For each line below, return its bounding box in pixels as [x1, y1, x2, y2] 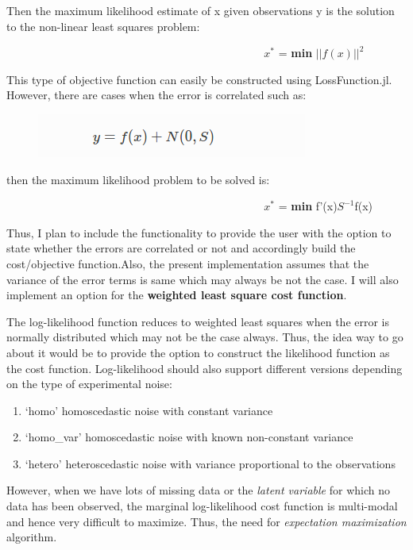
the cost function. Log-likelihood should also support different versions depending [6, 360, 403, 376]
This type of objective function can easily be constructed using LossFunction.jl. [6, 71, 392, 87]
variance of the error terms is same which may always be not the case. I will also [6, 271, 399, 287]
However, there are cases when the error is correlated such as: [6, 87, 307, 103]
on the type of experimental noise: [6, 375, 172, 392]
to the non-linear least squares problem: [6, 17, 200, 34]
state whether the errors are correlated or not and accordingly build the [6, 240, 356, 256]
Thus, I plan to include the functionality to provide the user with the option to [6, 224, 392, 240]
